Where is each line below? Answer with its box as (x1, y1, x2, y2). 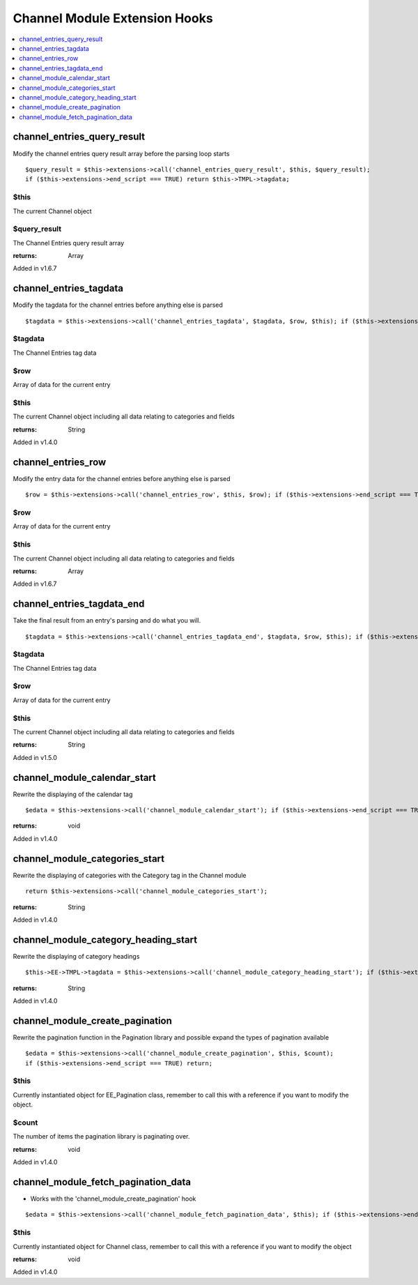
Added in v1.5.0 (13, 753, 57, 761)
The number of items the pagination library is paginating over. (13, 1132, 190, 1141)
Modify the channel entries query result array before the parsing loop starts (13, 149, 230, 158)
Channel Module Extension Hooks (13, 10, 213, 26)
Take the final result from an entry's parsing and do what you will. (13, 616, 201, 625)
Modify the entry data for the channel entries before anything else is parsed (13, 474, 231, 482)
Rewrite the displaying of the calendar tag (13, 790, 133, 798)
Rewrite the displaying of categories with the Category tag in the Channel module (13, 871, 247, 879)
